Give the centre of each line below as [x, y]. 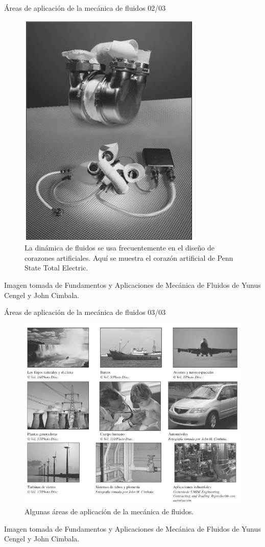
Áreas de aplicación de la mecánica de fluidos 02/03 [85, 8]
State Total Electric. [56, 268]
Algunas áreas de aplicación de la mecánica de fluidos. [109, 511]
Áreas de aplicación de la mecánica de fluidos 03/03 [85, 312]
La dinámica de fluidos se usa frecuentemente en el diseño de [119, 248]
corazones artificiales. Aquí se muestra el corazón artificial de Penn [129, 257]
